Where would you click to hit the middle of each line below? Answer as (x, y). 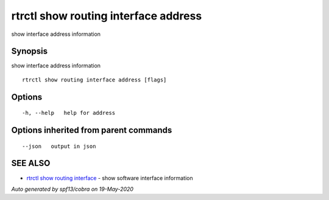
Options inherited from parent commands (92, 130)
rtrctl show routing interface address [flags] (94, 80)
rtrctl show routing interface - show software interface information (110, 178)
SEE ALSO (31, 163)
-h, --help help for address (69, 113)
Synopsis (30, 51)
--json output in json (59, 146)
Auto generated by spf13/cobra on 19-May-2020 (73, 189)
